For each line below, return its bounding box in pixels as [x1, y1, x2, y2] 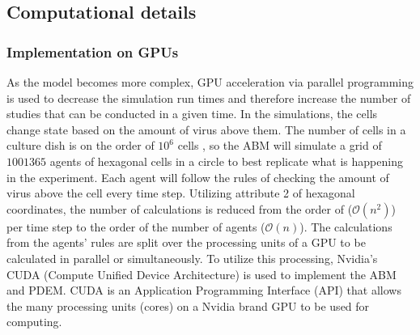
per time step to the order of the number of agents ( [6, 218, 265, 235]
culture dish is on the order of [6, 137, 155, 154]
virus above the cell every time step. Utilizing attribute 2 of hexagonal [6, 184, 355, 201]
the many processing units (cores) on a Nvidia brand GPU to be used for [6, 297, 370, 314]
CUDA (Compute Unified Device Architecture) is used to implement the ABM [6, 265, 397, 282]
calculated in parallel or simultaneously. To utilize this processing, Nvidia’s [6, 249, 378, 266]
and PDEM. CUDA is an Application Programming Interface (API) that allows [6, 282, 401, 299]
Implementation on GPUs [6, 41, 179, 61]
